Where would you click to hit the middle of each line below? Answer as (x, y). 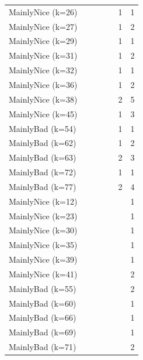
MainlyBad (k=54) (43, 128)
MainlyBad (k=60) (43, 303)
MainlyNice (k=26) (43, 11)
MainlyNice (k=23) (43, 215)
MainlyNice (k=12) (43, 201)
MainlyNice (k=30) (43, 230)
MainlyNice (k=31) (43, 55)
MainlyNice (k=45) (43, 113)
